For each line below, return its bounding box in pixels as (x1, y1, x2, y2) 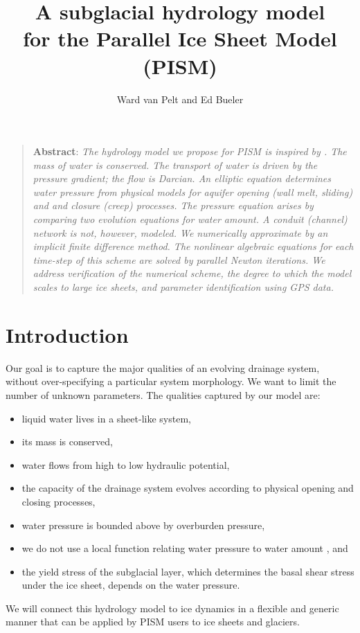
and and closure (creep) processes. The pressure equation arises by (33, 198, 314, 213)
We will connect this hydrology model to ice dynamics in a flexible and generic (6, 600, 339, 615)
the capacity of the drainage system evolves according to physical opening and (21, 481, 354, 495)
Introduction (6, 320, 129, 348)
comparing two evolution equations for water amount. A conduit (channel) (33, 212, 348, 226)
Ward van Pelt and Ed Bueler (116, 91, 244, 106)
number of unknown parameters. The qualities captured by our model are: (6, 387, 321, 402)
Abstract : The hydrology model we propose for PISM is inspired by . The (33, 144, 347, 159)
